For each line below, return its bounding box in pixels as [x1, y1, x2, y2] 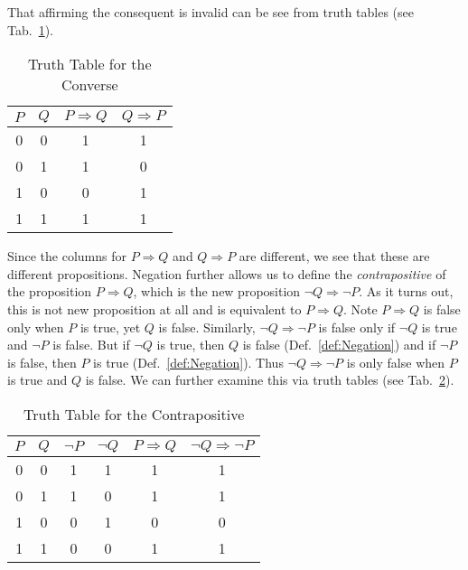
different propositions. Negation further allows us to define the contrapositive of [7, 264, 446, 283]
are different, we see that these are [239, 247, 430, 266]
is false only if [318, 317, 396, 336]
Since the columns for [7, 247, 126, 266]
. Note [342, 299, 378, 318]
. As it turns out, [359, 282, 454, 301]
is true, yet [80, 317, 141, 336]
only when [7, 317, 64, 336]
